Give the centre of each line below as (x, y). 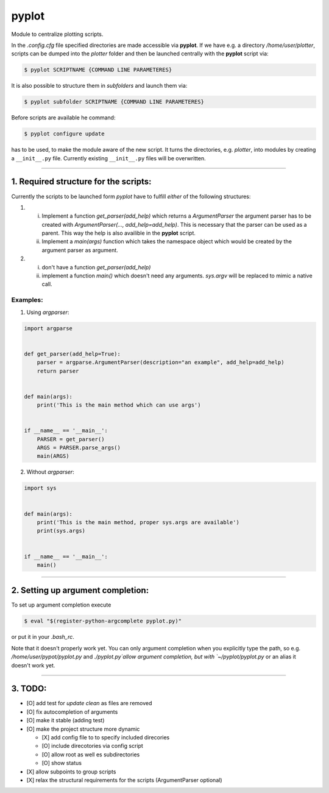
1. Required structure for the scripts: (81, 182)
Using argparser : (48, 312)
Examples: (27, 300)
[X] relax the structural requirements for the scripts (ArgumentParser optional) (124, 780)
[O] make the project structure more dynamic (83, 729)
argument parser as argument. (80, 250)
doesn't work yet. (33, 665)
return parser (58, 371)
